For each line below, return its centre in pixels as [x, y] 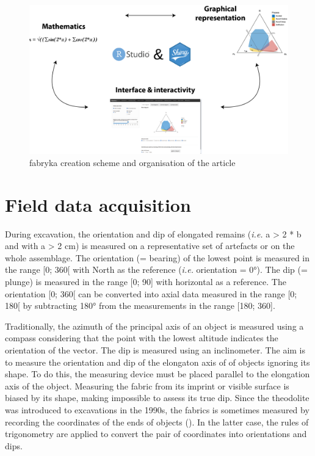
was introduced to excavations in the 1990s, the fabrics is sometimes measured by [157, 409]
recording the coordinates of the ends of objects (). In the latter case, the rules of [157, 422]
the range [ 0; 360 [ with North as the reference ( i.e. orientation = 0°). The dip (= [156, 270]
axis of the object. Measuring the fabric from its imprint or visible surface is [147, 385]
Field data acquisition [98, 204]
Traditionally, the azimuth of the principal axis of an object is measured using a [154, 326]
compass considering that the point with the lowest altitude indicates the [142, 338]
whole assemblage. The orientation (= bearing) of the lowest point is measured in [157, 257]
